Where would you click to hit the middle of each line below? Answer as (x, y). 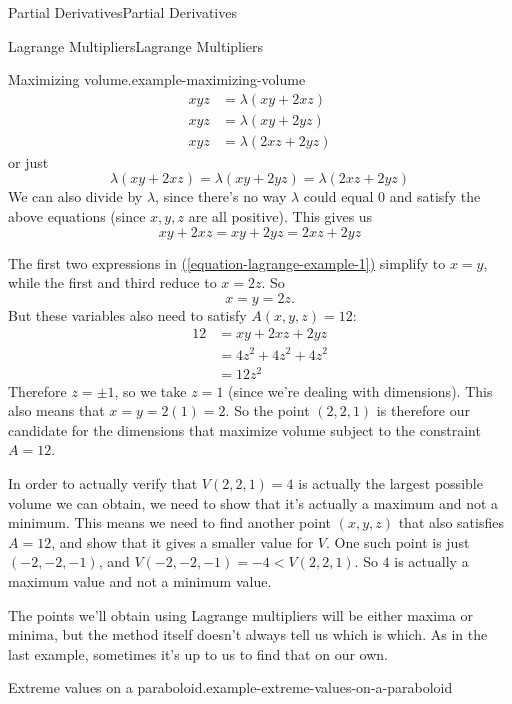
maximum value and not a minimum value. (140, 581)
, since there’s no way (221, 196)
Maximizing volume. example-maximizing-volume (157, 79)
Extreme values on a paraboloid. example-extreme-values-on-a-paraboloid (230, 687)
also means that (56, 410)
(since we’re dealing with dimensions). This (360, 390)
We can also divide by (75, 196)
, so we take (150, 390)
